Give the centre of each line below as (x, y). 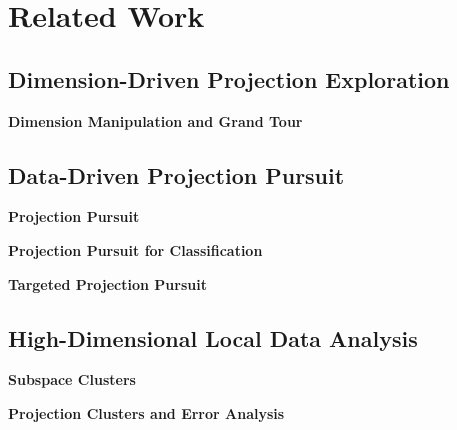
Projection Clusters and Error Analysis (146, 412)
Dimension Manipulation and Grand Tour (155, 120)
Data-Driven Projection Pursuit (176, 174)
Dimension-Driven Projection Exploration (229, 78)
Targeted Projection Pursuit (107, 283)
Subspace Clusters (72, 379)
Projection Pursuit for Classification (135, 249)
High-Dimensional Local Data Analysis (213, 337)
